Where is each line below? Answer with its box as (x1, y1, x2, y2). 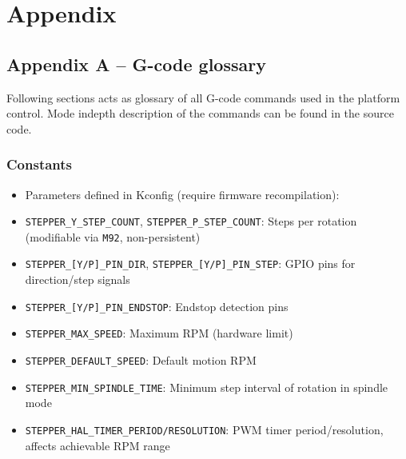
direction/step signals (25, 271, 130, 288)
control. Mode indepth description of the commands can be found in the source (6, 105, 394, 122)
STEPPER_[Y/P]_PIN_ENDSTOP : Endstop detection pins (25, 297, 289, 314)
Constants (6, 154, 73, 174)
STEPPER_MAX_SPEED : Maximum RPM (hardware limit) (25, 325, 293, 341)
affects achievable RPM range (25, 437, 170, 453)
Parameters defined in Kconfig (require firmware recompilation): (25, 186, 340, 202)
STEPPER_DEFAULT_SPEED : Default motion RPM (25, 352, 257, 369)
